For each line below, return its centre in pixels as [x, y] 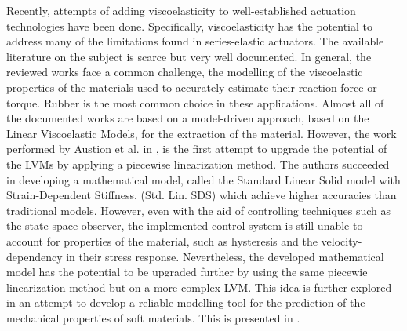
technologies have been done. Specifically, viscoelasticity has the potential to [189, 25]
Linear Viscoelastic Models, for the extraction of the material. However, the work [202, 133]
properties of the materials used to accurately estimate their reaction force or [192, 87]
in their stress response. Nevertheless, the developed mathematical [225, 256]
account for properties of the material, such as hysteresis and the [162, 240]
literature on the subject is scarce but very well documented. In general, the [189, 56]
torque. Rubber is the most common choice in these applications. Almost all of [195, 102]
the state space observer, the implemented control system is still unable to [185, 226]
